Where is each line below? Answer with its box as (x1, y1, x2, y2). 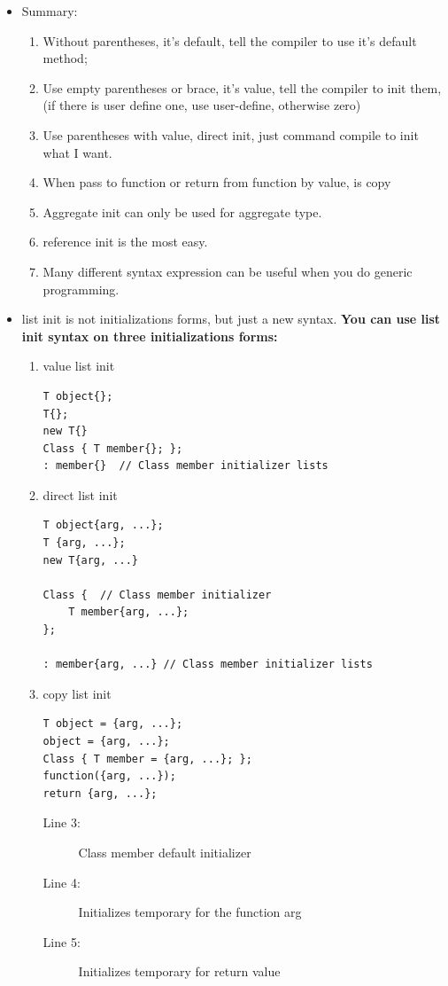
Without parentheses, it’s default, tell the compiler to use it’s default (42, 31, 417, 50)
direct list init (42, 485, 118, 504)
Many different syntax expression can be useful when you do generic (42, 262, 413, 280)
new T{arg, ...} (42, 553, 138, 567)
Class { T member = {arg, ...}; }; (42, 752, 252, 765)
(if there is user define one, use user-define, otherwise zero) (42, 96, 361, 114)
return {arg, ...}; (42, 786, 158, 800)
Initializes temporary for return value (78, 962, 281, 981)
